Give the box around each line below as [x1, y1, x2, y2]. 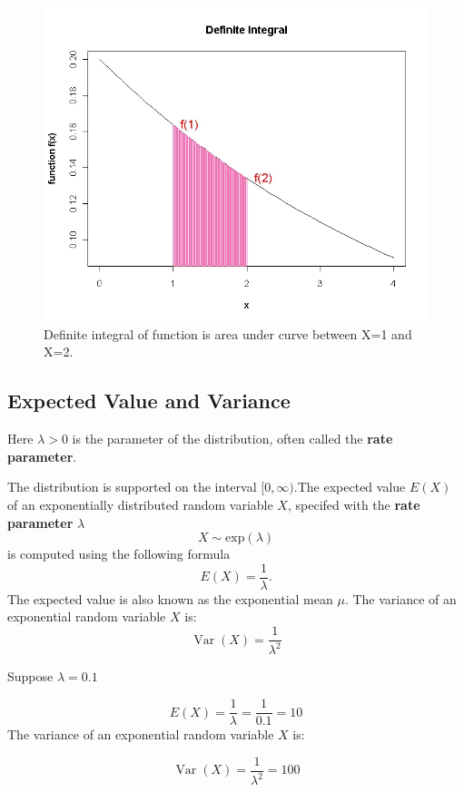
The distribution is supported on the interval [7, 477, 257, 496]
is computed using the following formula [7, 544, 231, 563]
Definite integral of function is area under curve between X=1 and [44, 324, 412, 343]
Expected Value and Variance [7, 386, 291, 415]
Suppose [7, 667, 54, 686]
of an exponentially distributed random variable [7, 495, 273, 514]
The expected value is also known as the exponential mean [7, 589, 333, 608]
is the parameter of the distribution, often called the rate [72, 429, 393, 448]
